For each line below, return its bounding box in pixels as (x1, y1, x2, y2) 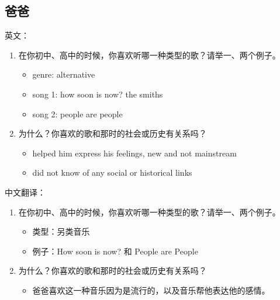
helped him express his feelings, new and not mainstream (32, 146, 237, 159)
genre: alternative (32, 68, 95, 81)
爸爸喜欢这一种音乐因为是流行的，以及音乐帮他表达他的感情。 (32, 284, 270, 296)
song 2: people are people (32, 107, 123, 120)
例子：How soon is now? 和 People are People (32, 245, 198, 257)
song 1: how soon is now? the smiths (32, 88, 163, 100)
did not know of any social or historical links (32, 166, 192, 179)
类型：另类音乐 (32, 225, 90, 238)
